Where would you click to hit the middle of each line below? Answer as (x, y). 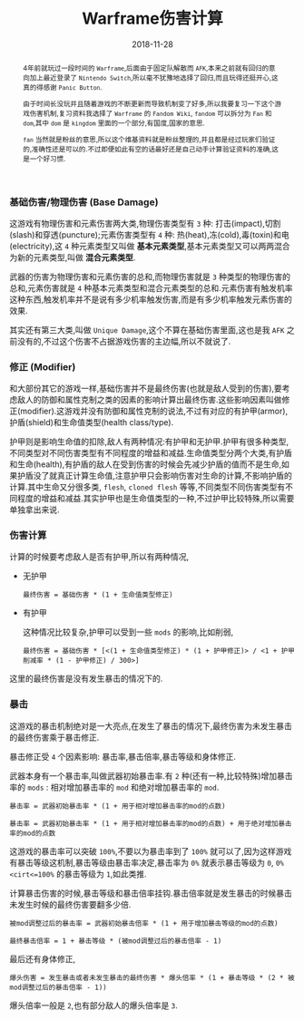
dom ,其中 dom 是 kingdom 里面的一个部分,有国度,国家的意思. (114, 123)
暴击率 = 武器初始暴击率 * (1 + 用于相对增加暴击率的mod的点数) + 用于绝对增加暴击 (151, 823)
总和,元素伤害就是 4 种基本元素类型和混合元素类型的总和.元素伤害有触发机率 (151, 287)
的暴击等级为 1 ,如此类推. (101, 874)
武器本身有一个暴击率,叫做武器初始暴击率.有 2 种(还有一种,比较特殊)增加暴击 (151, 775)
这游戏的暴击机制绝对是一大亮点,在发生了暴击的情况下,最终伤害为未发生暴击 (151, 725)
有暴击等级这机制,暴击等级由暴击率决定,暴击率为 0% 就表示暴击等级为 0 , (142, 862)
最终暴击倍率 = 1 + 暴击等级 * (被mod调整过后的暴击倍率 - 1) (116, 941)
